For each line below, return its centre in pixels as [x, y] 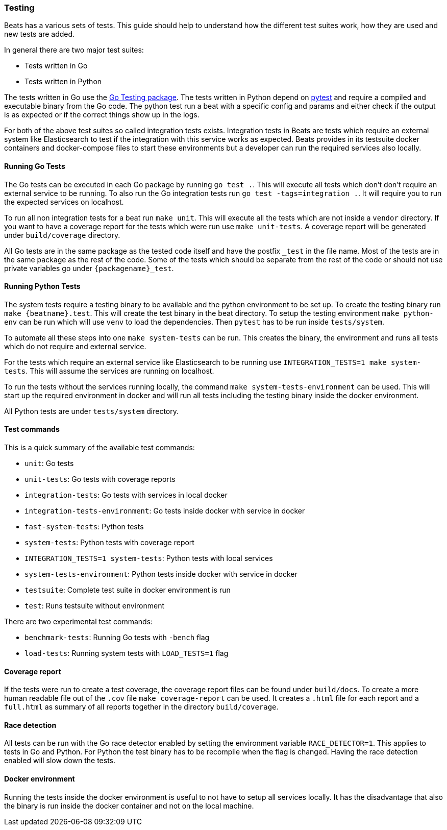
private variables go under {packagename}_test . [89, 268]
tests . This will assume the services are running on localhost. [109, 371]
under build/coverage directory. [62, 235]
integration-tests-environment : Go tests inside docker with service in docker [165, 511]
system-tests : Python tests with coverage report [109, 543]
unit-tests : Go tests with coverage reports [100, 479]
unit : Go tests [49, 463]
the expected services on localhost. [64, 202]
